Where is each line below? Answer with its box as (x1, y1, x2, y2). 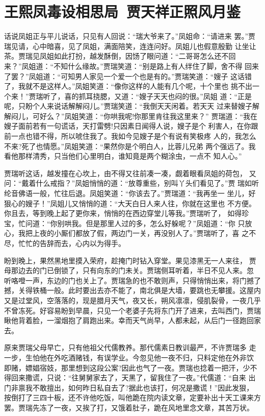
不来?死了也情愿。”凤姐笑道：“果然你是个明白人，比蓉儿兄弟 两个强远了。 (4, 140, 249, 151)
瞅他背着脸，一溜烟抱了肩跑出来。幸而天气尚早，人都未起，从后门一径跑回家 (4, 315, 261, 326)
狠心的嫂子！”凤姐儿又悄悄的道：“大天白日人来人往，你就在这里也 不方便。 (4, 198, 256, 208)
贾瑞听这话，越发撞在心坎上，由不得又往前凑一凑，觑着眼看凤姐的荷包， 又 (4, 167, 256, 178)
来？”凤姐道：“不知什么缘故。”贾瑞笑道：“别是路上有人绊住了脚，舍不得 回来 (4, 60, 259, 71)
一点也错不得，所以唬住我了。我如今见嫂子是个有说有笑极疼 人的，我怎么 (11, 131, 256, 141)
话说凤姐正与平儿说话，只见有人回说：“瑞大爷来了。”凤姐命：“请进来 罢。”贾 (4, 31, 256, 41)
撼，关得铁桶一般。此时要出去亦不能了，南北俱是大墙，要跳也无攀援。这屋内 (4, 285, 261, 296)
